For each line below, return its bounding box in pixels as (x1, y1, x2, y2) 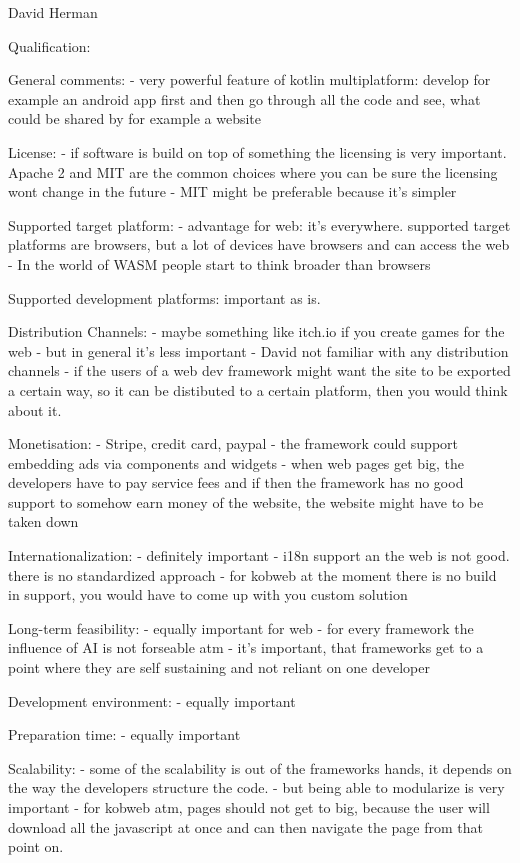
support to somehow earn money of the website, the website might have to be (8, 491, 484, 512)
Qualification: (8, 35, 91, 56)
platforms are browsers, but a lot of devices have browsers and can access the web (8, 234, 510, 255)
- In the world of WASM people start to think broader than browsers (8, 253, 431, 274)
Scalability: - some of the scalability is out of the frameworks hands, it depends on (8, 757, 512, 778)
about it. (8, 399, 62, 420)
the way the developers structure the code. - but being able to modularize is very (8, 777, 505, 798)
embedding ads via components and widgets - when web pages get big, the (8, 452, 465, 473)
